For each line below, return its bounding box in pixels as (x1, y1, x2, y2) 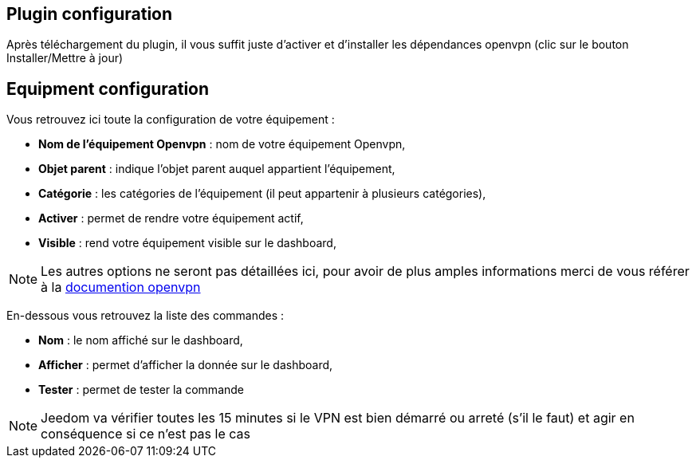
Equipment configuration (6, 78, 210, 99)
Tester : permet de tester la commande (38, 383, 245, 397)
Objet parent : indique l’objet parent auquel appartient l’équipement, (38, 162, 395, 176)
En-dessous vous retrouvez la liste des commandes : (6, 309, 285, 323)
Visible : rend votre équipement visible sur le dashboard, (38, 236, 336, 250)
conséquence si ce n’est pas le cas (41, 426, 250, 442)
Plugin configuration (6, 4, 173, 24)
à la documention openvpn (41, 279, 201, 296)
